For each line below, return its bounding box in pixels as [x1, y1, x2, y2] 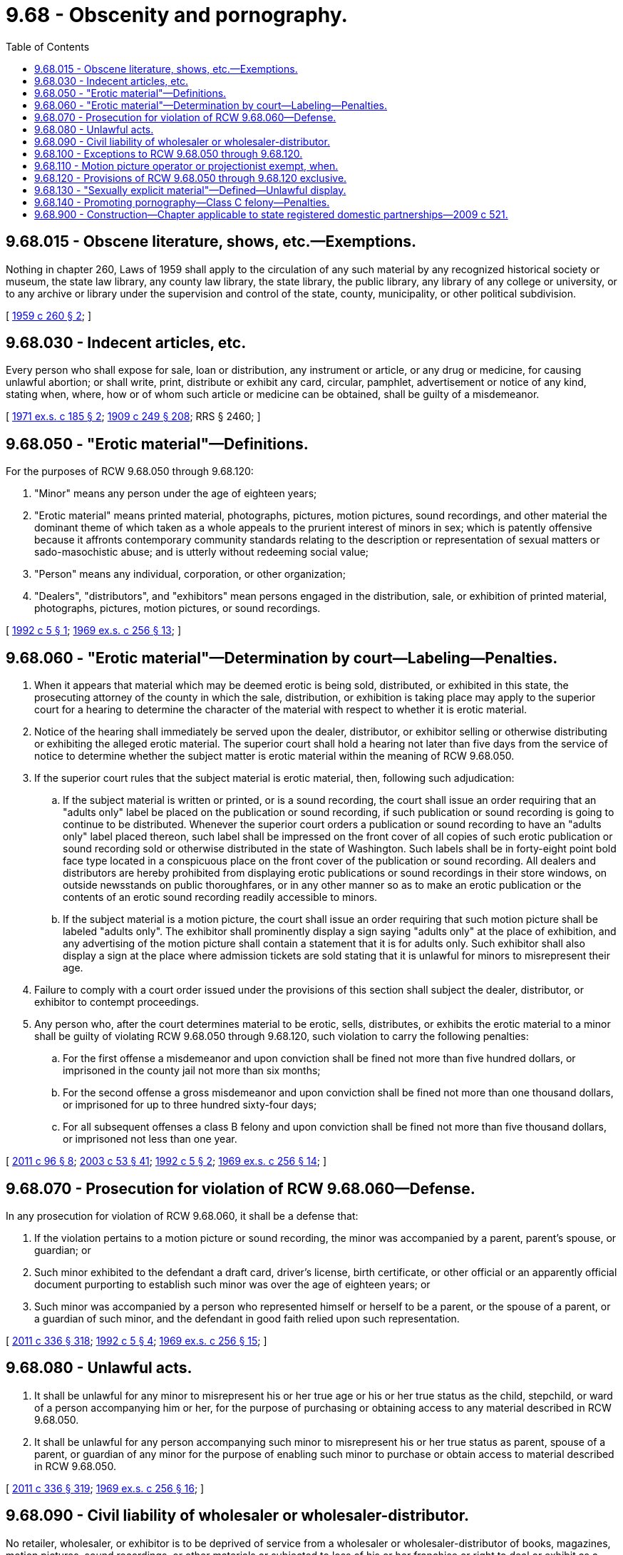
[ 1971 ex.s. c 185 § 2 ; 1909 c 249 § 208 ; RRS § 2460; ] [6, 410, 261, 423]
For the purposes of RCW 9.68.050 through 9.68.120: [6, 465, 254, 478]
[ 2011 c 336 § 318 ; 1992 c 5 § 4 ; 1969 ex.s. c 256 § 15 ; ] [6, 1334, 267, 1347]
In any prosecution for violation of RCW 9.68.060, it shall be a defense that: [6, 1209, 359, 1222]
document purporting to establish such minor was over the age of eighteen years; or [34, 1278, 431, 1290]
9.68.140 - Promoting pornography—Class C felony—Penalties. [34, 195, 330, 208]
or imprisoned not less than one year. [63, 1133, 237, 1146]
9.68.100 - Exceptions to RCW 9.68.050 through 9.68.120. [34, 147, 303, 160]
